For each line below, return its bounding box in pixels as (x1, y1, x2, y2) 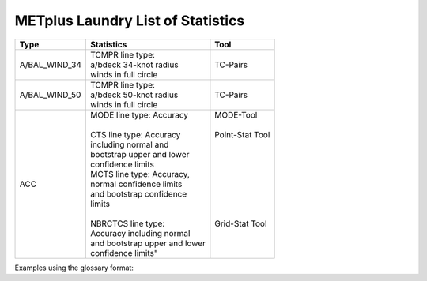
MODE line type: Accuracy (90, 109, 189, 120)
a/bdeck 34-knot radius (90, 59, 179, 70)
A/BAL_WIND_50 (19, 89, 81, 100)
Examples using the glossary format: (14, 263, 134, 272)
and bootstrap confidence (90, 188, 187, 199)
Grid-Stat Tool (214, 218, 267, 229)
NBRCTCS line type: (90, 218, 165, 229)
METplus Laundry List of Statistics (14, 12, 245, 29)
